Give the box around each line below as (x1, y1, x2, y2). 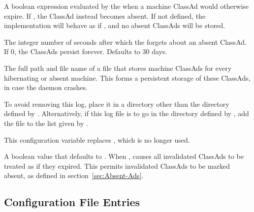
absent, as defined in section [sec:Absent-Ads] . (4, 170, 144, 181)
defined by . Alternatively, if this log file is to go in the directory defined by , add (4, 108, 249, 119)
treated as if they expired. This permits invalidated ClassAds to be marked (4, 160, 230, 171)
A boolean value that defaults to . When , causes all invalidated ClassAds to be (4, 151, 244, 161)
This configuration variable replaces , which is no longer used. (4, 134, 190, 145)
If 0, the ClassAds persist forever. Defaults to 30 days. (4, 46, 167, 57)
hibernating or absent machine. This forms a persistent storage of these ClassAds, (4, 72, 251, 83)
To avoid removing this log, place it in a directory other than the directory (4, 98, 229, 109)
